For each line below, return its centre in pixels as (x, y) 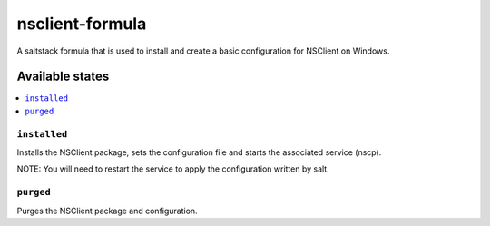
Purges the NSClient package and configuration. (108, 211)
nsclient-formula (82, 24)
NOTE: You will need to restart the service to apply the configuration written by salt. (173, 169)
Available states (63, 77)
